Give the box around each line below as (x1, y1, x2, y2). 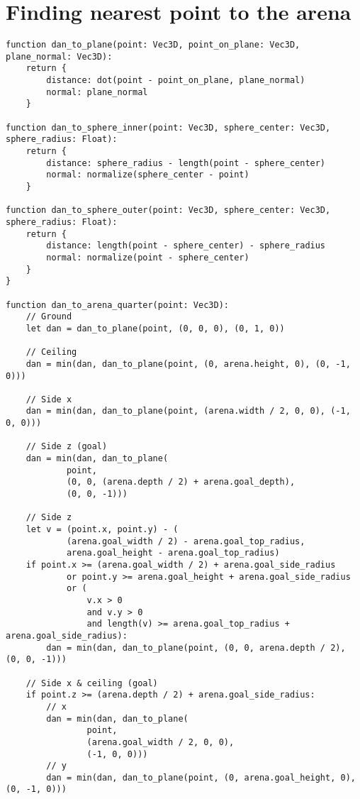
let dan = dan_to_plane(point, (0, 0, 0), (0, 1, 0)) (26, 323, 285, 334)
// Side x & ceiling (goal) (26, 678, 158, 688)
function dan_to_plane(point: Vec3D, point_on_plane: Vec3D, (6, 40, 300, 50)
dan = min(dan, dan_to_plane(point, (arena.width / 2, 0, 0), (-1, (26, 406, 351, 417)
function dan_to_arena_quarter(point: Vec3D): (6, 299, 229, 310)
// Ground (26, 312, 72, 322)
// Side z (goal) (26, 441, 108, 452)
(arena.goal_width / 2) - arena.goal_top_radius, (66, 536, 305, 546)
